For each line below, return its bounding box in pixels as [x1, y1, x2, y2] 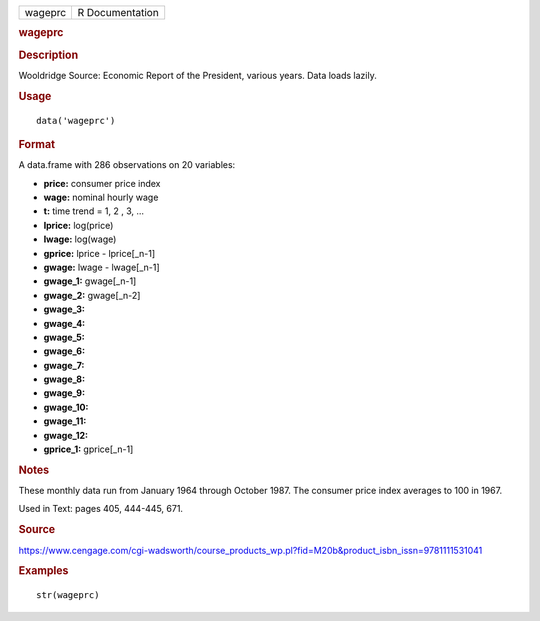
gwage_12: [43, 429, 89, 441]
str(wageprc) [36, 590, 100, 601]
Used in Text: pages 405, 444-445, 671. [18, 503, 184, 515]
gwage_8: [43, 373, 85, 385]
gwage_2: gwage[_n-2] [43, 289, 141, 301]
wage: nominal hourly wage [43, 191, 159, 204]
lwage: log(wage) [43, 233, 117, 245]
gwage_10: [43, 401, 89, 413]
